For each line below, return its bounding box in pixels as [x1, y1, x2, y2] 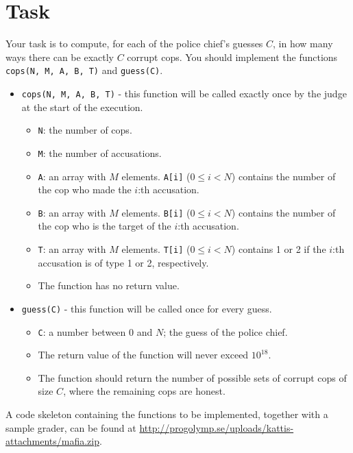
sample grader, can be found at [5, 420, 136, 434]
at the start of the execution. [21, 99, 143, 114]
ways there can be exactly [5, 49, 114, 64]
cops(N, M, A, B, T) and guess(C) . [5, 63, 163, 77]
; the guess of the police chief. [163, 324, 288, 339]
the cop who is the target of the [38, 219, 171, 233]
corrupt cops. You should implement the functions [127, 49, 338, 64]
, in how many [273, 36, 333, 51]
